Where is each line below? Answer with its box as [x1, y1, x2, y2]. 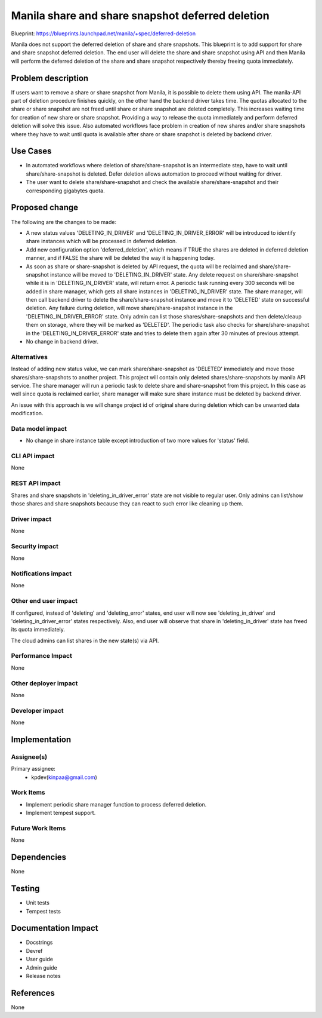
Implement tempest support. [26, 810, 96, 817]
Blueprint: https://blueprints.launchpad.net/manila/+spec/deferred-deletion [11, 30, 196, 37]
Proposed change [11, 203, 79, 213]
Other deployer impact [11, 679, 78, 687]
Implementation [11, 734, 72, 744]
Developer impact [11, 706, 64, 715]
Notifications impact [11, 569, 72, 578]
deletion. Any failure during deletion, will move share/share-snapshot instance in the [26, 305, 233, 312]
